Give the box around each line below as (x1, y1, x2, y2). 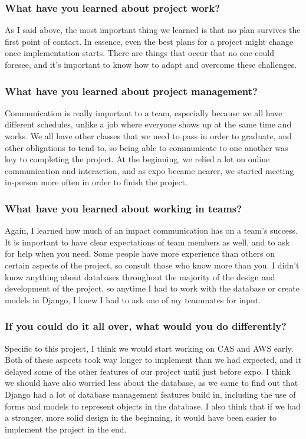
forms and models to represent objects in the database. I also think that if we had (5, 399, 301, 412)
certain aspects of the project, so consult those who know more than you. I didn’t (5, 258, 300, 271)
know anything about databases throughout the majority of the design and (5, 270, 275, 283)
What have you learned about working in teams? (5, 201, 242, 215)
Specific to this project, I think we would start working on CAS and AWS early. (5, 342, 294, 354)
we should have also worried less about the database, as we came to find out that (5, 376, 298, 389)
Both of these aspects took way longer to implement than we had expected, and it (5, 353, 301, 366)
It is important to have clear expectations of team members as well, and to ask (5, 235, 290, 248)
